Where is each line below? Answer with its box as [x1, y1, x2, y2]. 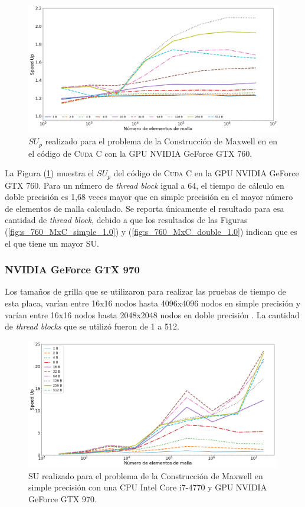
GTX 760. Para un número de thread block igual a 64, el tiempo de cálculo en [5, 179, 284, 191]
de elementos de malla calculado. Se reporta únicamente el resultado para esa [5, 202, 284, 214]
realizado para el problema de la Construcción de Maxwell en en [45, 135, 277, 147]
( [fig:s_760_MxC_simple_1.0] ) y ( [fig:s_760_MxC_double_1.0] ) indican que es [5, 225, 297, 238]
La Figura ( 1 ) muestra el [5, 167, 94, 179]
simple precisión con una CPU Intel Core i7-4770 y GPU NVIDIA [28, 481, 267, 493]
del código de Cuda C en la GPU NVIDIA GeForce [113, 167, 299, 179]
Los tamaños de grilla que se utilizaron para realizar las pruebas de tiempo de [5, 285, 286, 298]
